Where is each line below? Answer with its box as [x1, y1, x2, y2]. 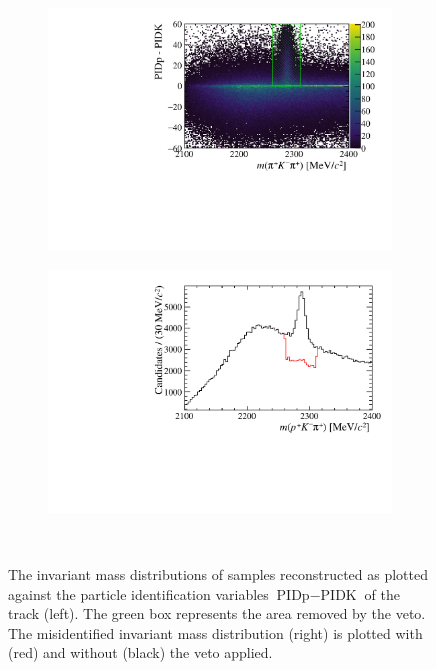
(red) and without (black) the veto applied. [8, 642, 273, 663]
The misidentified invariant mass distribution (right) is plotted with [8, 622, 423, 643]
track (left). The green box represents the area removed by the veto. [8, 603, 426, 624]
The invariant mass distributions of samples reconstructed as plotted [8, 564, 428, 584]
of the [364, 583, 400, 604]
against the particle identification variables [8, 583, 269, 604]
